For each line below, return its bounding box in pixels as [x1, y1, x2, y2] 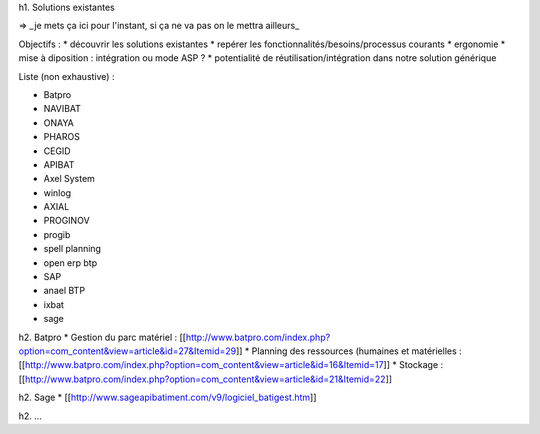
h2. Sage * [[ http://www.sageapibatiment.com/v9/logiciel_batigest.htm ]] [18, 391, 317, 404]
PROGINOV [43, 215, 90, 227]
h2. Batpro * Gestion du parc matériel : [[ [18, 331, 187, 343]
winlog [43, 186, 72, 199]
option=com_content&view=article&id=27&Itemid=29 [18, 345, 237, 357]
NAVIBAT [43, 103, 82, 115]
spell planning [43, 243, 102, 255]
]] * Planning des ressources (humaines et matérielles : [235, 345, 462, 357]
